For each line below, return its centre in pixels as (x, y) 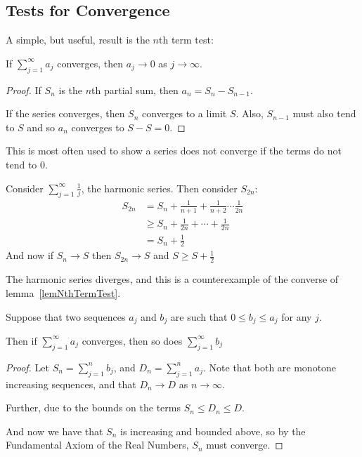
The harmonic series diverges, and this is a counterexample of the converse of (172, 279)
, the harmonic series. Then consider (159, 188)
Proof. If (24, 90)
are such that (199, 316)
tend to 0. (27, 164)
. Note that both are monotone (270, 367)
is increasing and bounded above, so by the (213, 431)
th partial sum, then (135, 90)
